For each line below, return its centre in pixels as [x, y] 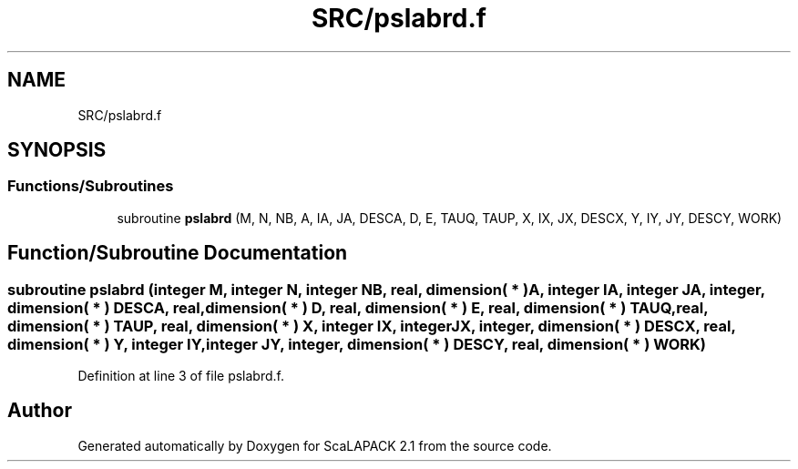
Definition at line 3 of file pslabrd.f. [181, 376]
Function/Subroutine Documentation [178, 253]
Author [40, 411]
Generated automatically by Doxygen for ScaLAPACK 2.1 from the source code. [315, 445]
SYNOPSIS [57, 150]
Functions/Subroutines [91, 186]
